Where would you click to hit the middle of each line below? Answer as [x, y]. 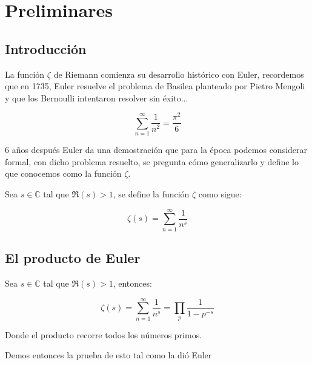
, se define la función [151, 194]
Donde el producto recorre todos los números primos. [104, 334]
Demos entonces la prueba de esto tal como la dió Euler [108, 355]
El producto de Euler [73, 258]
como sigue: [220, 194]
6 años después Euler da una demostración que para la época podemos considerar [156, 150]
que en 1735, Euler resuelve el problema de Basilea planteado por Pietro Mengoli [155, 86]
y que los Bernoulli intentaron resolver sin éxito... [97, 97]
